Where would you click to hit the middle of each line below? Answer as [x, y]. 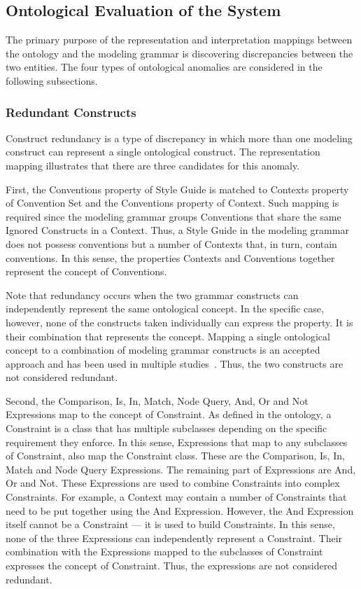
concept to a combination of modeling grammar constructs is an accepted [163, 350]
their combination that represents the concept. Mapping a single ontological [168, 336]
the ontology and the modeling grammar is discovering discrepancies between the [179, 53]
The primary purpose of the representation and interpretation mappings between [179, 40]
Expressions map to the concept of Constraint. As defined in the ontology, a [169, 414]
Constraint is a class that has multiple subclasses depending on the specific [167, 428]
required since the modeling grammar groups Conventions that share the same [174, 216]
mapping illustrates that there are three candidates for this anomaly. [153, 165]
